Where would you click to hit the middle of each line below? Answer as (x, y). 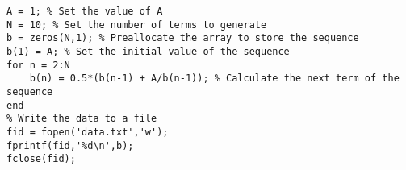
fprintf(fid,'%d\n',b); (70, 145)
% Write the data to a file (82, 119)
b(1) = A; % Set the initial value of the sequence (148, 51)
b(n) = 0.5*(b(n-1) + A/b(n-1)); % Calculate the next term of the (214, 79)
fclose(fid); (41, 159)
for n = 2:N (38, 65)
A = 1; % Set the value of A (85, 11)
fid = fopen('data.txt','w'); (88, 132)
